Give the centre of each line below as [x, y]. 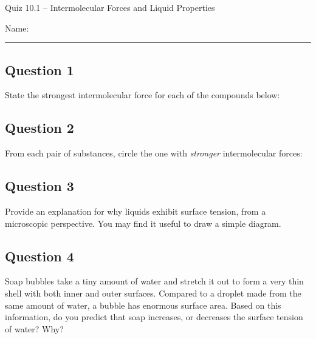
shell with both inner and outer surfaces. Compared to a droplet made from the [153, 293]
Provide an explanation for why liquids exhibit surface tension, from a [136, 211]
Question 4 [39, 256]
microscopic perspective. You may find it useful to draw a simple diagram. [143, 223]
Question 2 [39, 128]
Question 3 [39, 186]
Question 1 [39, 69]
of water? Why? [34, 328]
